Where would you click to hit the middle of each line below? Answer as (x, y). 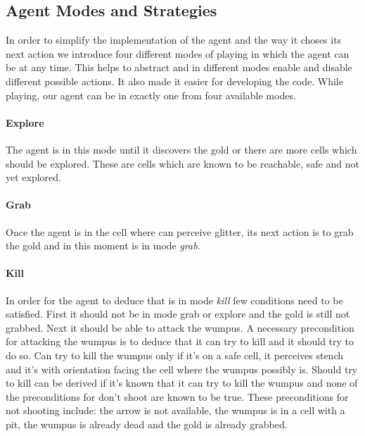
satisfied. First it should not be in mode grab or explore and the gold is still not (178, 314)
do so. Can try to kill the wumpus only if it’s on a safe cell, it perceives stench (175, 355)
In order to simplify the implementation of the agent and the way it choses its (174, 40)
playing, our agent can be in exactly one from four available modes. (151, 95)
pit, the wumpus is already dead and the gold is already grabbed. (147, 424)
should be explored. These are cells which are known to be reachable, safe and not (182, 163)
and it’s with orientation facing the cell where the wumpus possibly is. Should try (182, 369)
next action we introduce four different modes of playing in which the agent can (178, 53)
